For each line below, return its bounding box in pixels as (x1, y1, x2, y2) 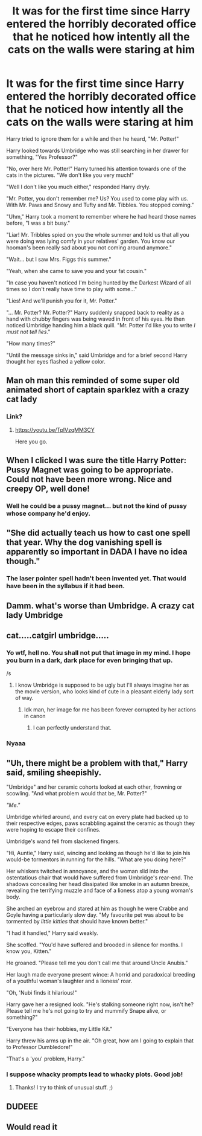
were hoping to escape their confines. (6, 826, 101, 833)
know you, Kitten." (6, 948, 52, 955)
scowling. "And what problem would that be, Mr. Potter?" (6, 790, 148, 797)
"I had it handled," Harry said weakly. (6, 929, 98, 937)
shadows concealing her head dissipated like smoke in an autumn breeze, (6, 881, 190, 888)
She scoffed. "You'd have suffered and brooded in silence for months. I (6, 941, 183, 949)
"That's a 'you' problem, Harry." (6, 1055, 86, 1062)
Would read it (6, 1122, 58, 1132)
